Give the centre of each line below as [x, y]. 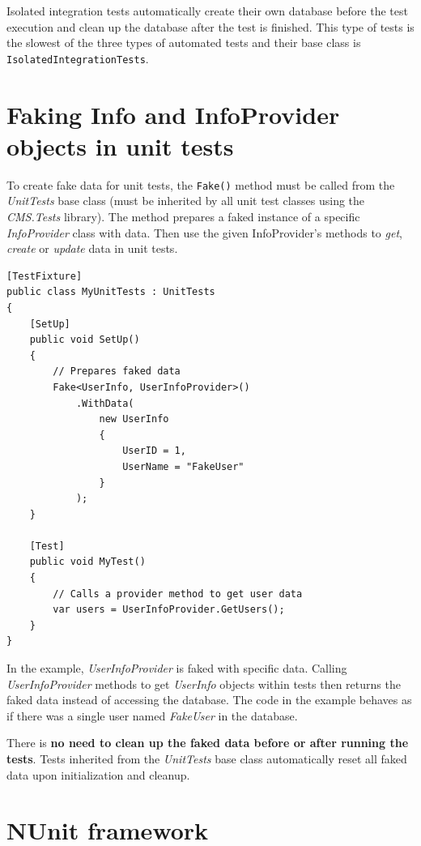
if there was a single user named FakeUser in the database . [152, 715]
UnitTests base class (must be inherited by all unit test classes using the [186, 201]
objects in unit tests [120, 145]
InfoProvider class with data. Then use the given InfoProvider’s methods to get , [204, 232]
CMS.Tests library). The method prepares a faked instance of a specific [183, 216]
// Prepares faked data [117, 372]
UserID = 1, [154, 451]
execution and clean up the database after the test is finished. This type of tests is [210, 26]
